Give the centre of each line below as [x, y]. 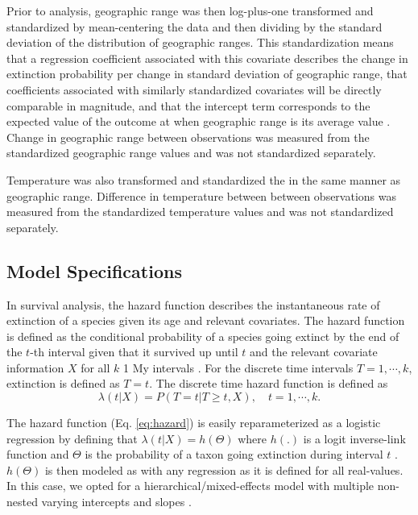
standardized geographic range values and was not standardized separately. [191, 153]
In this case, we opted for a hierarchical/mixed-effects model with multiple [190, 486]
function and [38, 454]
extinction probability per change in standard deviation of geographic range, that [207, 74]
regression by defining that [72, 438]
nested [22, 502]
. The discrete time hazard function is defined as [269, 383]
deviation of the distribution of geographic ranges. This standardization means [200, 42]
